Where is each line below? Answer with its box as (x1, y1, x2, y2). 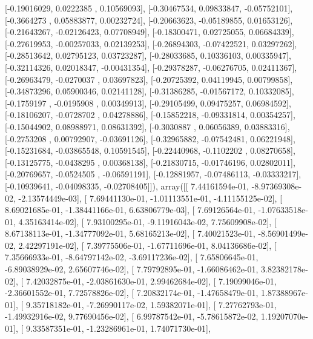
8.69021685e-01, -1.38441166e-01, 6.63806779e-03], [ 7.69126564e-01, (5, 203, 255, 216)
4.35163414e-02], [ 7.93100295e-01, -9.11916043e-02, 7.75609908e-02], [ (18, 215, 277, 228)
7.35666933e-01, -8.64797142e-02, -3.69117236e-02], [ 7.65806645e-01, (5, 251, 259, 263)
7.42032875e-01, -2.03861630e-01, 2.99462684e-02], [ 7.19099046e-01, (25, 274, 277, 287)
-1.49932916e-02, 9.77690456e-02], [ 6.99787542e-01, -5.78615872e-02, (5, 310, 259, 323)
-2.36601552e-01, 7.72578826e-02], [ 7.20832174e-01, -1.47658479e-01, (5, 286, 259, 299)
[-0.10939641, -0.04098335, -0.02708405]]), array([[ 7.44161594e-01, (5, 179, 249, 192)
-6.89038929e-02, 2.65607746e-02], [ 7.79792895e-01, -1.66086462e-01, (5, 263, 259, 275)
